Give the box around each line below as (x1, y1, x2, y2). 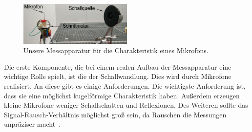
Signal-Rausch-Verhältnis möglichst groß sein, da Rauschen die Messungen (4, 109, 227, 119)
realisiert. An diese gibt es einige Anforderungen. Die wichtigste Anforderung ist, (4, 80, 246, 91)
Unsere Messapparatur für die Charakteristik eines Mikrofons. (23, 45, 209, 56)
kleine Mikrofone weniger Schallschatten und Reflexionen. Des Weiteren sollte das (4, 100, 248, 110)
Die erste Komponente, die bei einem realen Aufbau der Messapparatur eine (4, 61, 231, 72)
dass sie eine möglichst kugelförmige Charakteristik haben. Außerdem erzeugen (4, 90, 240, 100)
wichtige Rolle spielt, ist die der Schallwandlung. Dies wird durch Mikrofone (4, 71, 231, 81)
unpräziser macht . (4, 119, 61, 129)
